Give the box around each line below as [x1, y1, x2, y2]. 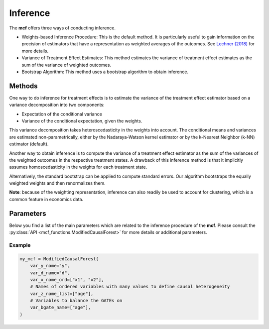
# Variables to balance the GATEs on [30, 298, 123, 304]
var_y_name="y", [30, 263, 70, 269]
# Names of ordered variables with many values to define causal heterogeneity [30, 284, 230, 290]
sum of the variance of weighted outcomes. [21, 62, 112, 68]
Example [9, 241, 31, 248]
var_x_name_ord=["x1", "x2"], [30, 277, 104, 282]
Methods [9, 82, 38, 90]
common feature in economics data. [9, 196, 84, 202]
